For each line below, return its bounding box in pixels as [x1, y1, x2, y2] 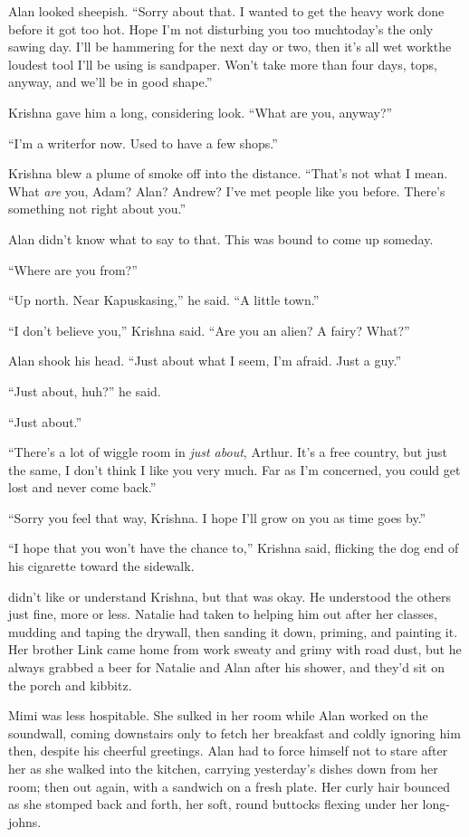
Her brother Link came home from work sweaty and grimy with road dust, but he [8, 640, 462, 659]
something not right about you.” [8, 199, 187, 218]
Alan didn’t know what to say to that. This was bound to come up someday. [8, 229, 434, 248]
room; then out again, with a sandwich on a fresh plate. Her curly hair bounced [8, 776, 451, 795]
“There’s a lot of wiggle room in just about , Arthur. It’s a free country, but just [8, 442, 447, 461]
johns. [8, 812, 42, 831]
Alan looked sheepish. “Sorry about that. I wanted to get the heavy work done [8, 2, 445, 20]
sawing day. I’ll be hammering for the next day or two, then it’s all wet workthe [8, 37, 452, 56]
